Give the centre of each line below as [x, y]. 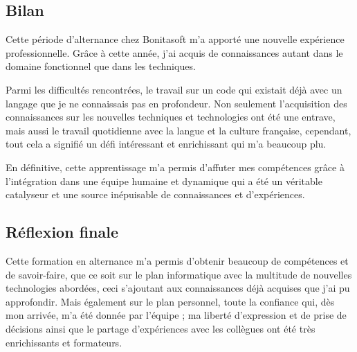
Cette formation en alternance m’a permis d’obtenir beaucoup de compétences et [177, 260]
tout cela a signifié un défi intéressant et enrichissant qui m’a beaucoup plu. [166, 144]
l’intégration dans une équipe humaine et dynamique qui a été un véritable [164, 181]
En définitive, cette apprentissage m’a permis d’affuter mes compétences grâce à [175, 167]
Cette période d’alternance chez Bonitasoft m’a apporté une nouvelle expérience [175, 39]
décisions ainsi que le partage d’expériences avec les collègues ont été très [161, 328]
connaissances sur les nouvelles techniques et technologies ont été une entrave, [171, 117]
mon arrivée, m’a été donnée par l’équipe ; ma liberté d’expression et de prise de [176, 315]
